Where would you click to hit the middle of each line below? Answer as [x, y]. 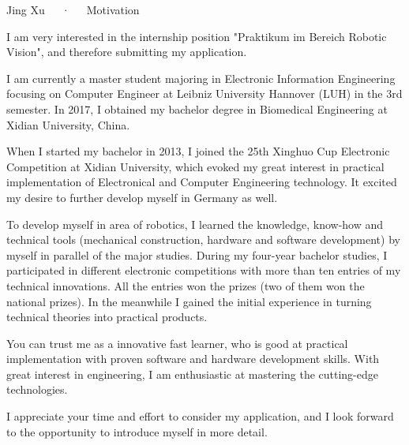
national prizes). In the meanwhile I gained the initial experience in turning [189, 301]
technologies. [37, 389]
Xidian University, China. [68, 124]
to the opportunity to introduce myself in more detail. [137, 431]
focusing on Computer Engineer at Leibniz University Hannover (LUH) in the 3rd [204, 93]
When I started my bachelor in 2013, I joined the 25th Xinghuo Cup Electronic [198, 151]
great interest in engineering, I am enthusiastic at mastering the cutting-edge [192, 374]
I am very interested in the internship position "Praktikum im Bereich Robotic [197, 36]
